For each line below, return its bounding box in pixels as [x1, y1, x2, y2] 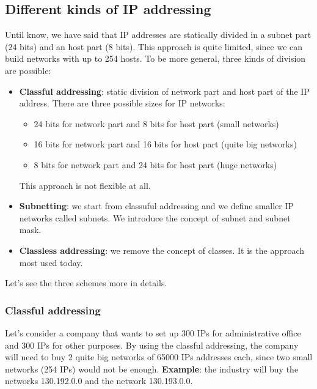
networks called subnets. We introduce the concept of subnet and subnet [19, 211, 291, 224]
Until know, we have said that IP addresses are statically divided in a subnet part [5, 28, 312, 41]
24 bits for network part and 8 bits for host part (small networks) [34, 117, 279, 130]
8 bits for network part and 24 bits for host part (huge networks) [34, 158, 277, 171]
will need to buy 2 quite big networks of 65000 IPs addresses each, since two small [5, 350, 313, 363]
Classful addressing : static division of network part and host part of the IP [19, 84, 310, 97]
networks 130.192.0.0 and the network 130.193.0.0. [5, 374, 193, 387]
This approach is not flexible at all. [19, 179, 151, 191]
